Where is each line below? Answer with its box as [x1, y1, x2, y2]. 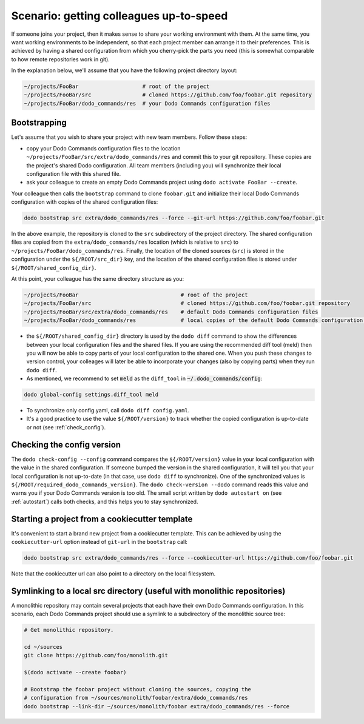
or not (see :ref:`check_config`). [26, 423, 106, 431]
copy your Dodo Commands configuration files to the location [26, 144, 181, 152]
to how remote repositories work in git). [11, 55, 110, 63]
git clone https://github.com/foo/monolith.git [24, 652, 168, 659]
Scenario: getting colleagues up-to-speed [11, 9, 228, 22]
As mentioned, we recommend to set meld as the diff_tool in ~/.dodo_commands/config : [26, 375, 263, 382]
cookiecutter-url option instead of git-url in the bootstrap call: [11, 538, 188, 546]
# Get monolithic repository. [24, 626, 114, 634]
